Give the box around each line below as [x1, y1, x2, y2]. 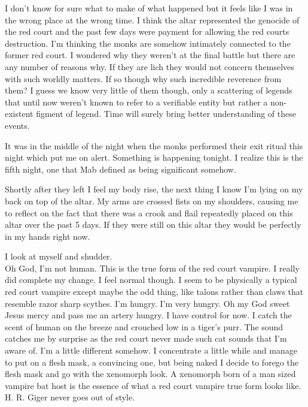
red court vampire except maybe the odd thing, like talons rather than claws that [5, 285, 304, 298]
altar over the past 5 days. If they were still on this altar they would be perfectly [5, 218, 301, 231]
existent [5, 107, 33, 120]
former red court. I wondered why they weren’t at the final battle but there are [5, 49, 295, 61]
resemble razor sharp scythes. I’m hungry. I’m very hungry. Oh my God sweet [5, 297, 290, 309]
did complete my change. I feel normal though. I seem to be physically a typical [5, 273, 297, 286]
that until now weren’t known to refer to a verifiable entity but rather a [5, 95, 268, 108]
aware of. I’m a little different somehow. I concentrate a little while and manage [5, 344, 297, 357]
